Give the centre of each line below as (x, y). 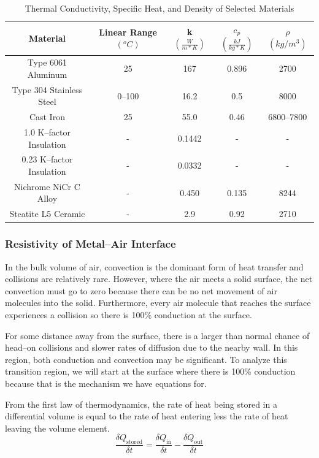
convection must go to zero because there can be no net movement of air (141, 290)
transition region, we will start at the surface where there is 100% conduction (150, 371)
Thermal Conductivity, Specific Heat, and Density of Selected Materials (159, 8)
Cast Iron (47, 117)
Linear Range (128, 32)
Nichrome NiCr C (47, 186)
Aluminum (47, 74)
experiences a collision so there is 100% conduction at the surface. (129, 315)
